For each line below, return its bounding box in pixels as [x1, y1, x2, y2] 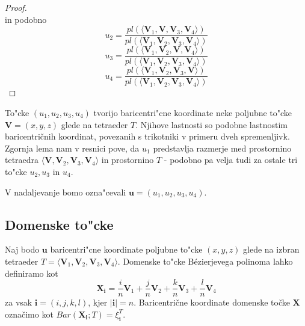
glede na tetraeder [61, 118, 128, 131]
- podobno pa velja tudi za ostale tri [164, 153, 298, 166]
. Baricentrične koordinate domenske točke [134, 296, 290, 309]
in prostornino [101, 153, 154, 166]
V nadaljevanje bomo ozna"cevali [5, 185, 126, 198]
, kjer [88, 296, 108, 309]
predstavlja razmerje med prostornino [153, 141, 292, 154]
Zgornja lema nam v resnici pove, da [5, 141, 140, 154]
